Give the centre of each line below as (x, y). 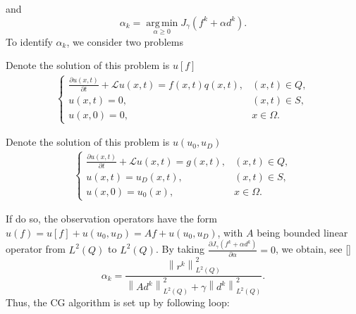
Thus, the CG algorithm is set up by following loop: (118, 302)
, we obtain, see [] (313, 249)
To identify (29, 41)
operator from (36, 249)
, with (230, 232)
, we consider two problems (125, 41)
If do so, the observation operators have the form (111, 219)
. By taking (180, 249)
